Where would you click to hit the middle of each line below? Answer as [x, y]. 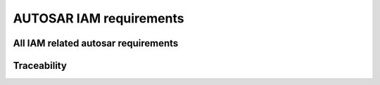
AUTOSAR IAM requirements [99, 18]
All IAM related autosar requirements [96, 43]
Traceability [40, 66]
